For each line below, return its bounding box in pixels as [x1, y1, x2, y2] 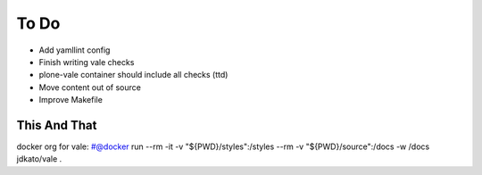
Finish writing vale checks [38, 56, 135, 67]
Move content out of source [38, 81, 142, 93]
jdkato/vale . [16, 154, 62, 164]
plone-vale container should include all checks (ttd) [38, 70, 229, 80]
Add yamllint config [38, 45, 111, 55]
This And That [16, 117, 97, 133]
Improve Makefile [38, 95, 103, 105]
